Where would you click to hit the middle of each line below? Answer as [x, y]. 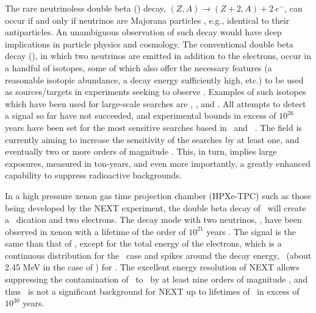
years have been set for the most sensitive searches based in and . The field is [153, 127]
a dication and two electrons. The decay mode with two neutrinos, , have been [153, 220]
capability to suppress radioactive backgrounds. [93, 175]
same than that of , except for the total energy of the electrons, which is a [143, 243]
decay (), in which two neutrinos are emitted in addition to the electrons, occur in [158, 56]
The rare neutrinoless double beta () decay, [85, 8]
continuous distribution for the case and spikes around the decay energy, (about [158, 255]
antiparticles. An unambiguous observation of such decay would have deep [143, 32]
